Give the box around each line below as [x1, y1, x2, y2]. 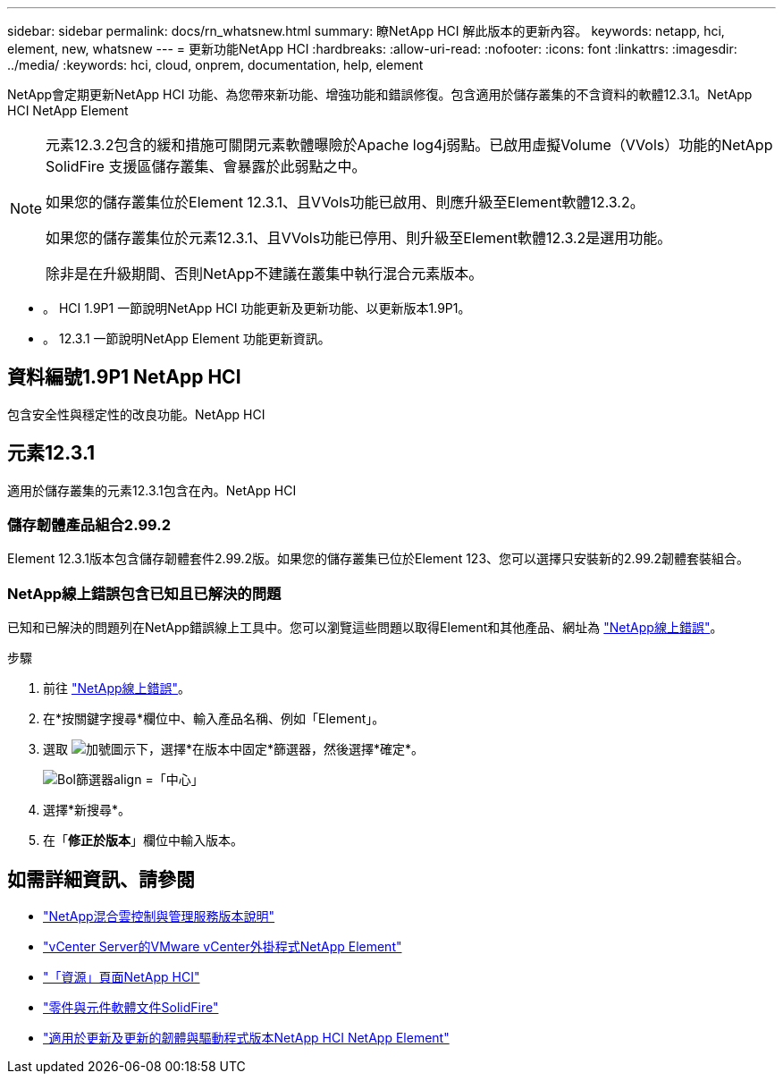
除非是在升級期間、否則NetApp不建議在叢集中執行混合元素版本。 [46, 265, 484, 283]
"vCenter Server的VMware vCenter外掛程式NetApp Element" [43, 939, 402, 955]
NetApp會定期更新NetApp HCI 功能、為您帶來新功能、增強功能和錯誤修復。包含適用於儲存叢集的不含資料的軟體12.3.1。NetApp [7, 87, 753, 102]
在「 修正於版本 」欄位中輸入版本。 [43, 832, 243, 849]
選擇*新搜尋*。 [43, 802, 131, 818]
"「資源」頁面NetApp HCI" [43, 969, 200, 985]
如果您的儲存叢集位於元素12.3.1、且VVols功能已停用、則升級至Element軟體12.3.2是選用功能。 [46, 229, 672, 247]
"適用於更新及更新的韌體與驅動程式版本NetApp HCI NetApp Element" [43, 1030, 450, 1046]
